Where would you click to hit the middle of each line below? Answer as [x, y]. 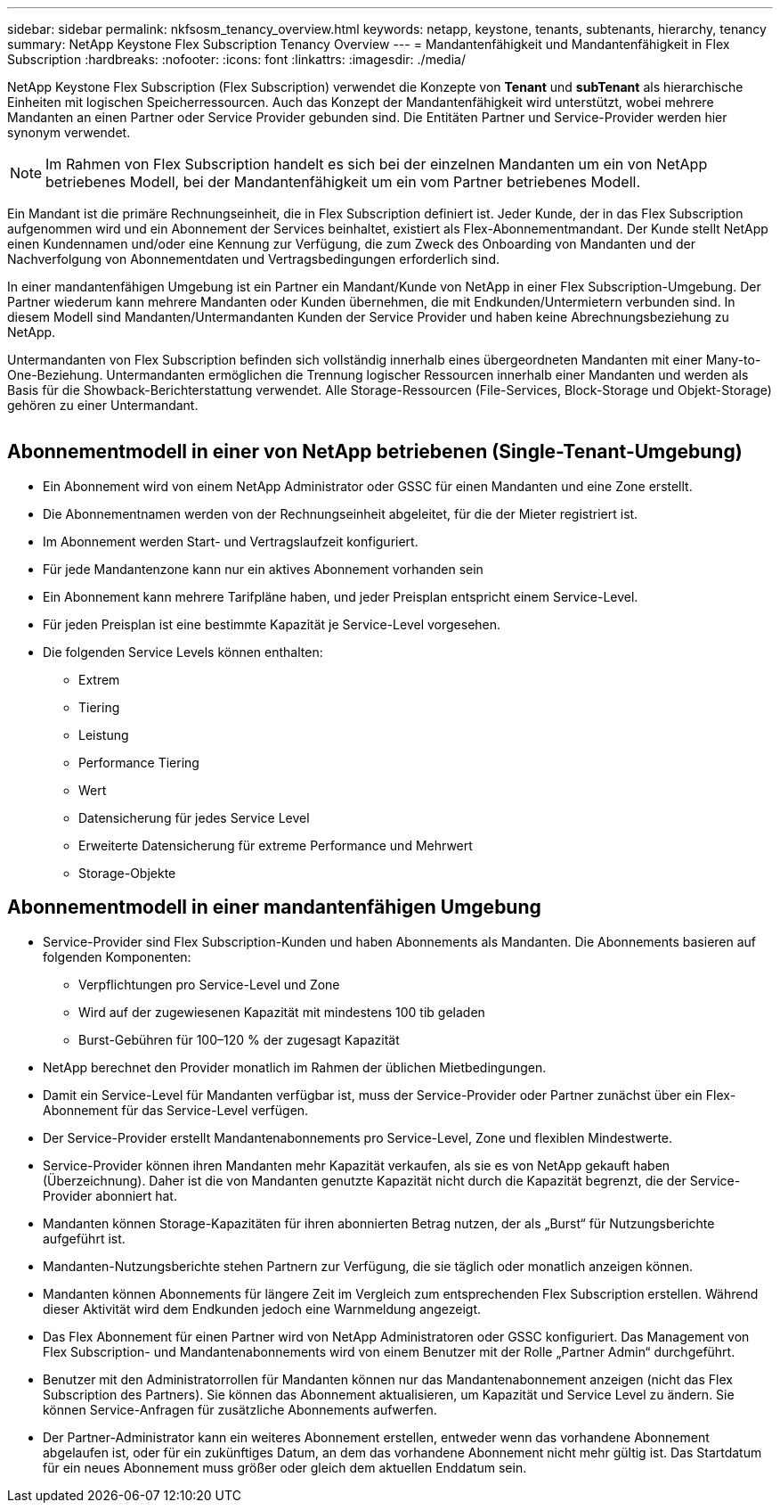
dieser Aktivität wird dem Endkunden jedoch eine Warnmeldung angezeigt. [262, 1309]
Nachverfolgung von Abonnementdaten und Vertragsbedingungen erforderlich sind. [253, 259]
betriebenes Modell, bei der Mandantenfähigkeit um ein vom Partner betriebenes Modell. [343, 182]
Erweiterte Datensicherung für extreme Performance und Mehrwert [276, 845]
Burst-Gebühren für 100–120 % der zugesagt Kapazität [239, 1039]
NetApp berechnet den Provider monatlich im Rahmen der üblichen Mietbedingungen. [295, 1067]
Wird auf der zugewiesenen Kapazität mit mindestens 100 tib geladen [282, 1012]
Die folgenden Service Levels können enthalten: [183, 652]
